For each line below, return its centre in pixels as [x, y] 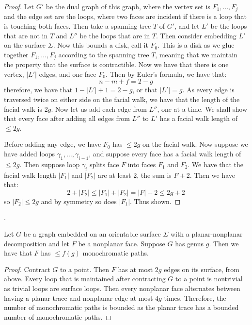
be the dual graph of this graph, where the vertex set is [128, 6]
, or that [145, 90]
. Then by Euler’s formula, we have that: [166, 74]
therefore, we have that [38, 90]
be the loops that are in [115, 35]
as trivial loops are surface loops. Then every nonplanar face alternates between [122, 288]
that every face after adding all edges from [67, 118]
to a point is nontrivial [209, 279]
